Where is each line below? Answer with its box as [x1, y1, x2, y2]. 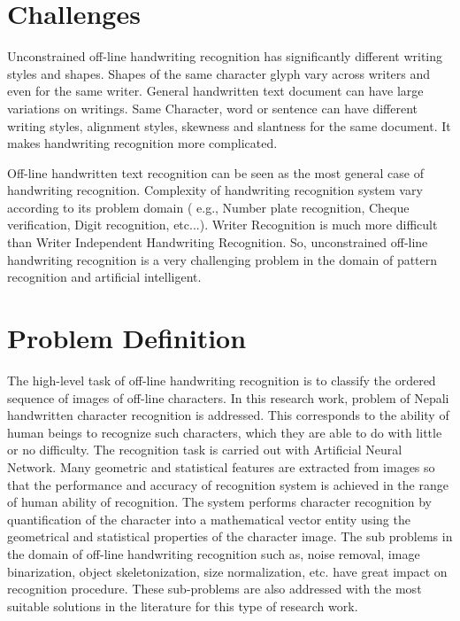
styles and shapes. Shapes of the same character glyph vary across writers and [7, 64, 431, 82]
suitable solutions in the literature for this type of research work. [7, 596, 358, 615]
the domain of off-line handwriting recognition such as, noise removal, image [7, 544, 420, 563]
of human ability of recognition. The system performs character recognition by [7, 493, 432, 511]
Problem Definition [7, 320, 247, 356]
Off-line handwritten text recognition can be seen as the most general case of [7, 163, 424, 182]
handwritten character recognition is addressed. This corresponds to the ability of [7, 406, 449, 424]
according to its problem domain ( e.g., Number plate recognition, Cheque [7, 198, 410, 216]
